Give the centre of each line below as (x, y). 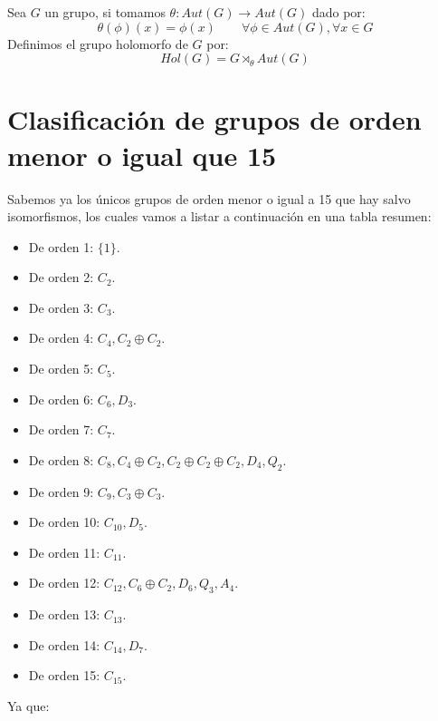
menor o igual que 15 (142, 155)
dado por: (338, 12)
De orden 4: (61, 338)
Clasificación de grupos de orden (214, 119)
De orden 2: (61, 277)
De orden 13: (64, 614)
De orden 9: (61, 491)
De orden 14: (64, 644)
